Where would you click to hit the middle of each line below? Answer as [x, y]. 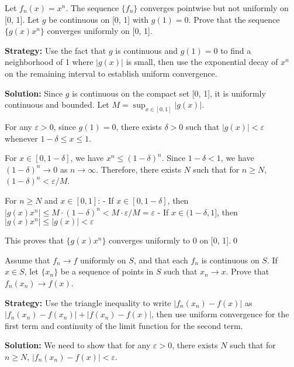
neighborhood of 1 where [49, 62]
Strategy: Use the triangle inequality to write [88, 302]
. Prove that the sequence [234, 19]
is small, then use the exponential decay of [202, 62]
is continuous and [147, 50]
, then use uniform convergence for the [220, 314]
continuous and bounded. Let [57, 104]
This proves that [34, 240]
